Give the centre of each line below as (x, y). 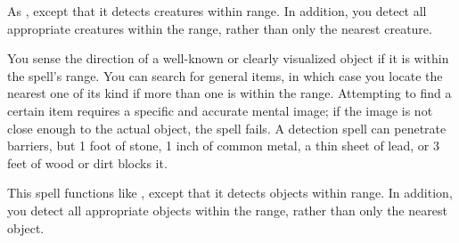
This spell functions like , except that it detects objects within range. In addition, (230, 193)
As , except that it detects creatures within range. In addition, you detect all (217, 11)
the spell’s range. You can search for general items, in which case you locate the (225, 75)
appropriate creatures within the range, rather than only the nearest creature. (220, 28)
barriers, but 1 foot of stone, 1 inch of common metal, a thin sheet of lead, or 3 (223, 146)
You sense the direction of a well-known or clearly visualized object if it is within (228, 58)
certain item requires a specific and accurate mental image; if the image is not (220, 110)
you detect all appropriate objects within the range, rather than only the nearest (227, 210)
